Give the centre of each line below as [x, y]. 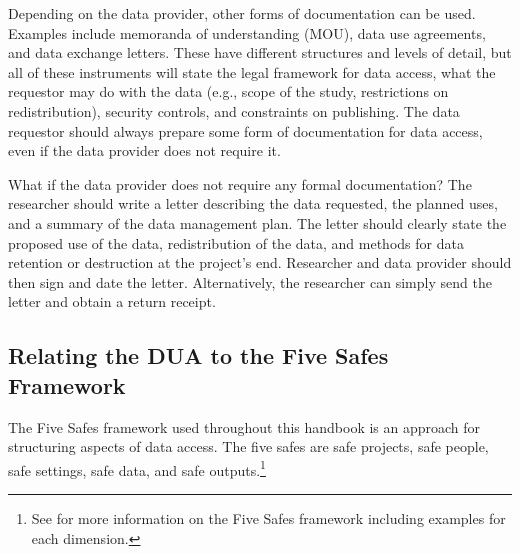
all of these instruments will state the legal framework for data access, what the [252, 71]
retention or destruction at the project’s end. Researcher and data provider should [260, 262]
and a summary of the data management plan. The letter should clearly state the [257, 222]
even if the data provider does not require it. [144, 150]
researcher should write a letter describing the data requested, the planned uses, [253, 203]
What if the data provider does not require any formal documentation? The [240, 183]
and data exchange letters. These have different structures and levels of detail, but [260, 52]
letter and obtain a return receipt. [112, 301]
